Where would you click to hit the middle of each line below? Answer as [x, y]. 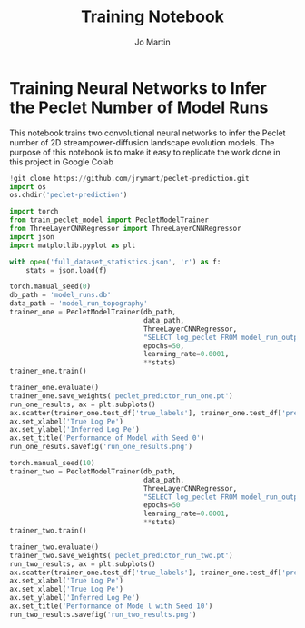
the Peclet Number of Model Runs [139, 107]
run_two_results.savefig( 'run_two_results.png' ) [103, 614]
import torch [34, 212]
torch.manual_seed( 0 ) [50, 287]
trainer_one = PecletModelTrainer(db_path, [93, 312]
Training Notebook [152, 17]
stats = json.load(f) [66, 270]
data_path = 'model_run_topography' [79, 304]
